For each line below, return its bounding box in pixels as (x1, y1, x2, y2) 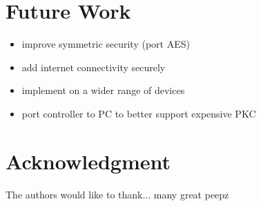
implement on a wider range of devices (21, 83, 185, 97)
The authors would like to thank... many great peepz (6, 187, 229, 201)
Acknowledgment (6, 147, 171, 175)
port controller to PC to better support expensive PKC (21, 106, 256, 120)
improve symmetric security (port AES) (21, 37, 190, 51)
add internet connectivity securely (21, 59, 166, 74)
